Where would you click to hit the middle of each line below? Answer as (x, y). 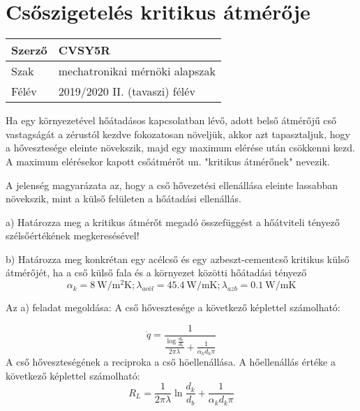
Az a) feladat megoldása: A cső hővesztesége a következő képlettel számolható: (173, 307)
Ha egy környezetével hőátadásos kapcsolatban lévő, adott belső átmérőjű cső (171, 120)
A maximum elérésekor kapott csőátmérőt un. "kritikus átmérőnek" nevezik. (168, 161)
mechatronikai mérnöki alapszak (137, 71)
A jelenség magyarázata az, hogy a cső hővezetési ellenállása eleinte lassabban (172, 185)
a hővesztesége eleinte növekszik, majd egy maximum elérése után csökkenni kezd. (180, 148)
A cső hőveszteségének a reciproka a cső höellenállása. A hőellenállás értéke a (171, 362)
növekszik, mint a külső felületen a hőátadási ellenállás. (123, 199)
